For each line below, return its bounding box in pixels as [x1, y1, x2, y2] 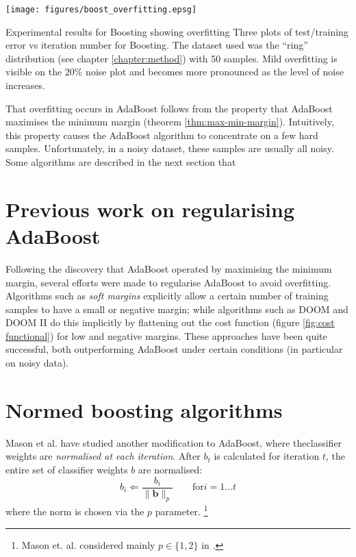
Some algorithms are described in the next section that [5, 155, 236, 169]
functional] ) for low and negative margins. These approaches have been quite [5, 328, 327, 343]
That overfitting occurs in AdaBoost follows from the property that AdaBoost [5, 101, 333, 115]
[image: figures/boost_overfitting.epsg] [5, 5, 197, 14]
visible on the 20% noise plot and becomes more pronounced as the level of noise [5, 64, 344, 79]
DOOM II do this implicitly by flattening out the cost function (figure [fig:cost [5, 315, 335, 330]
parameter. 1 [155, 502, 208, 519]
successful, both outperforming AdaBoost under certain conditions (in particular [5, 342, 343, 356]
